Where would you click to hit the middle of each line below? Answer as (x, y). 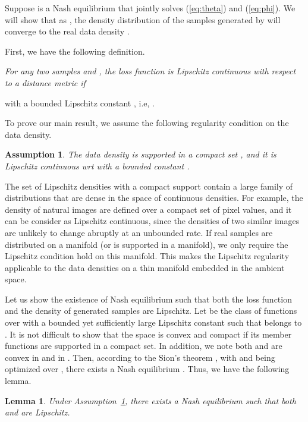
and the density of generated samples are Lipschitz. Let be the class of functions (151, 311)
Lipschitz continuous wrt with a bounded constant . (97, 166)
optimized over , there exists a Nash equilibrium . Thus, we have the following (147, 369)
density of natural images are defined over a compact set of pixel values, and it (148, 209)
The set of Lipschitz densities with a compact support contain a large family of (149, 186)
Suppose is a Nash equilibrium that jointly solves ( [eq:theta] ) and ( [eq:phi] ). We (150, 8)
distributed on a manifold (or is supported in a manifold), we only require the (147, 244)
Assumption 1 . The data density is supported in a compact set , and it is (141, 154)
